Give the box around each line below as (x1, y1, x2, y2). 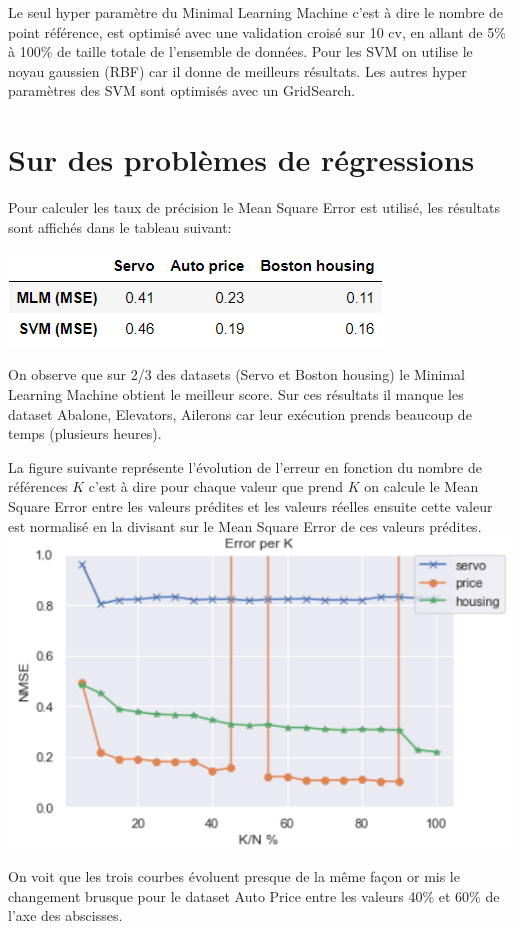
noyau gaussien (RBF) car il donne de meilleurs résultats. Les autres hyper (8, 60, 467, 81)
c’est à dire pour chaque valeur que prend (88, 476, 344, 497)
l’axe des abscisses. (8, 905, 123, 926)
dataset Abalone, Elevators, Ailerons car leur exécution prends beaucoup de (8, 403, 472, 424)
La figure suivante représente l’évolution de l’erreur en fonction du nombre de (8, 456, 482, 477)
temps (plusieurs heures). (8, 423, 162, 444)
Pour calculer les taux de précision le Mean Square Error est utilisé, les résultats (8, 197, 500, 218)
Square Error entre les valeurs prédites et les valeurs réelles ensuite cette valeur (8, 496, 493, 517)
